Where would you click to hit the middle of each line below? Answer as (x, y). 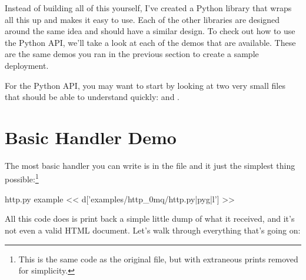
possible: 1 (22, 178)
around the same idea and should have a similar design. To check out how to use (150, 31)
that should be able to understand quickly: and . (92, 97)
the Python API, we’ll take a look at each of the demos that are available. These (150, 42)
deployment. (27, 65)
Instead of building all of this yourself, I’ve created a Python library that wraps (148, 8)
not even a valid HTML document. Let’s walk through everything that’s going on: (153, 230)
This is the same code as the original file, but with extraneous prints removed (158, 259)
